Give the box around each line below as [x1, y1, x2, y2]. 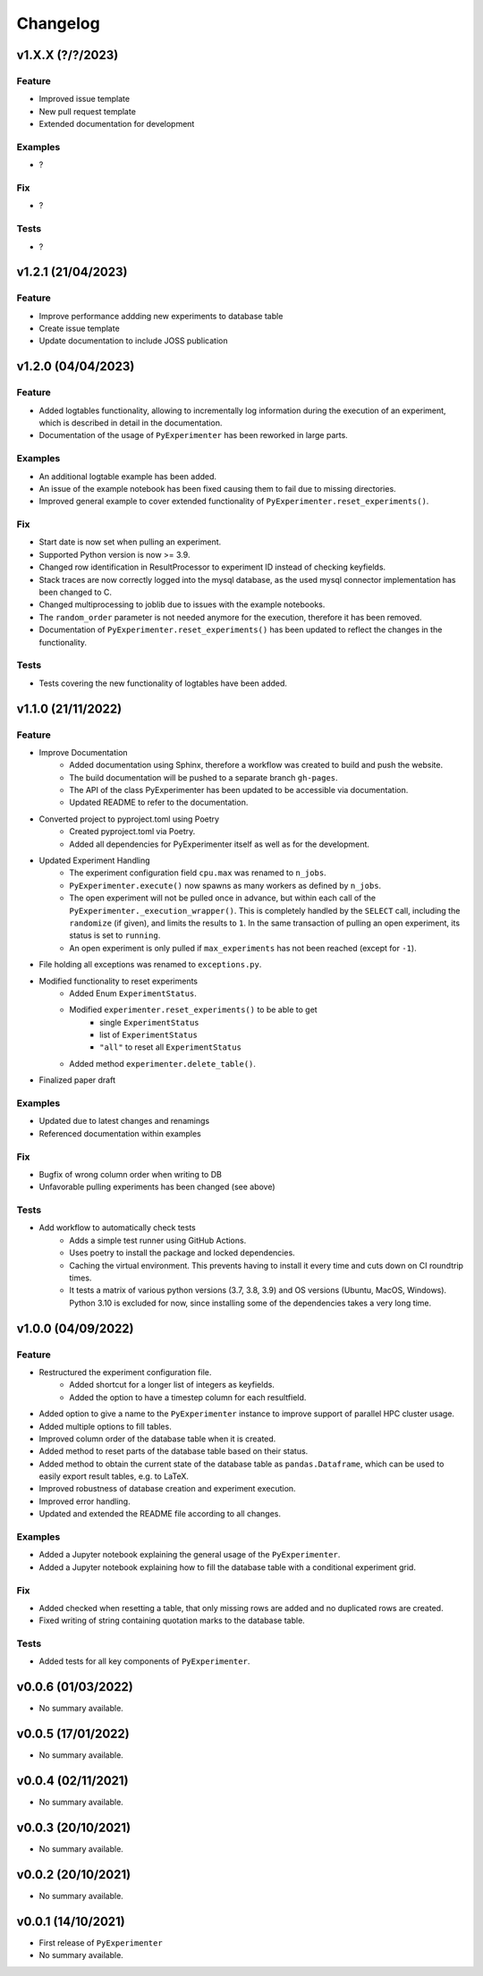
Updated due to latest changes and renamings [38, 1116, 210, 1127]
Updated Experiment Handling [38, 855, 151, 866]
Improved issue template [38, 94, 130, 105]
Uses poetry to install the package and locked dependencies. [69, 1247, 295, 1258]
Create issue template [38, 323, 120, 334]
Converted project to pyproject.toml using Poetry [38, 814, 219, 824]
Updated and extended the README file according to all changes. [38, 1508, 282, 1519]
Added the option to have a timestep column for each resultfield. [69, 1391, 307, 1403]
